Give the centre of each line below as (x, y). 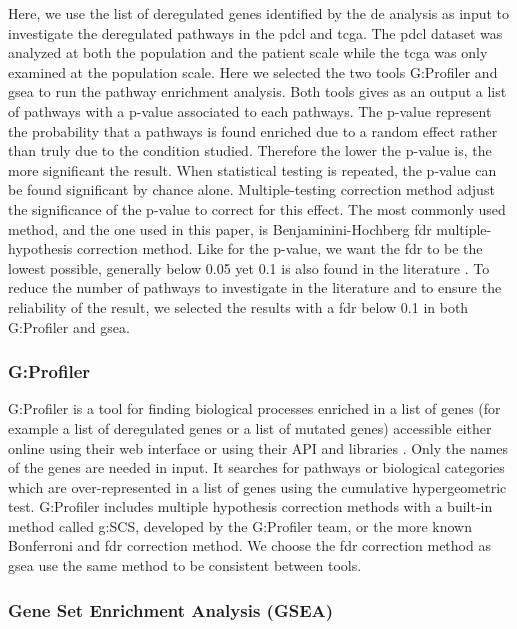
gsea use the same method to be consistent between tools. (185, 565)
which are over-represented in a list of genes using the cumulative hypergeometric (257, 486)
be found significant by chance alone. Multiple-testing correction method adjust (251, 189)
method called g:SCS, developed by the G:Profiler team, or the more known (240, 525)
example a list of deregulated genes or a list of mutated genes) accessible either (250, 427)
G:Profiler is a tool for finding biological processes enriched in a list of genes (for (254, 408)
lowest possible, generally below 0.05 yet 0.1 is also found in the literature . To (249, 267)
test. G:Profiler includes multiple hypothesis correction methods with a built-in (250, 506)
